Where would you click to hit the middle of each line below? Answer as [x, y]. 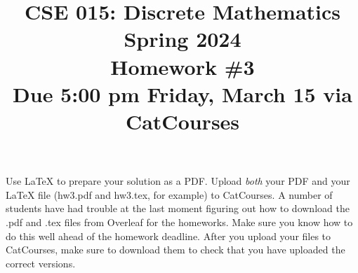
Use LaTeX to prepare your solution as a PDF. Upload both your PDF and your [178, 181]
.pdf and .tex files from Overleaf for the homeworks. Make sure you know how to [179, 222]
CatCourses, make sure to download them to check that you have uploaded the [175, 250]
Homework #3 [183, 66]
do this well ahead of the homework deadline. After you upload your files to [168, 236]
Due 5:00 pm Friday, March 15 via [183, 93]
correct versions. [41, 263]
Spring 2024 [183, 39]
